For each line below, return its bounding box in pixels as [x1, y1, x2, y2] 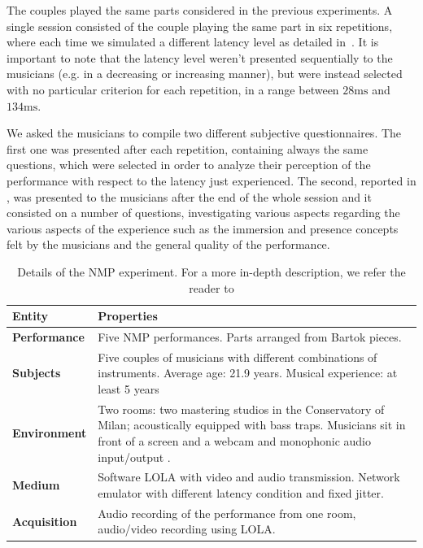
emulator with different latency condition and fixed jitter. [98, 485, 384, 502]
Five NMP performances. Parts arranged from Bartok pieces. [98, 328, 402, 345]
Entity [12, 307, 49, 324]
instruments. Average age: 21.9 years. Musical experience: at [98, 364, 398, 381]
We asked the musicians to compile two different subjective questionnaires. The [7, 124, 402, 141]
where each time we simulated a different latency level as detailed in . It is [7, 33, 379, 50]
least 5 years [98, 380, 159, 397]
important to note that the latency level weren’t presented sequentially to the [7, 49, 393, 66]
